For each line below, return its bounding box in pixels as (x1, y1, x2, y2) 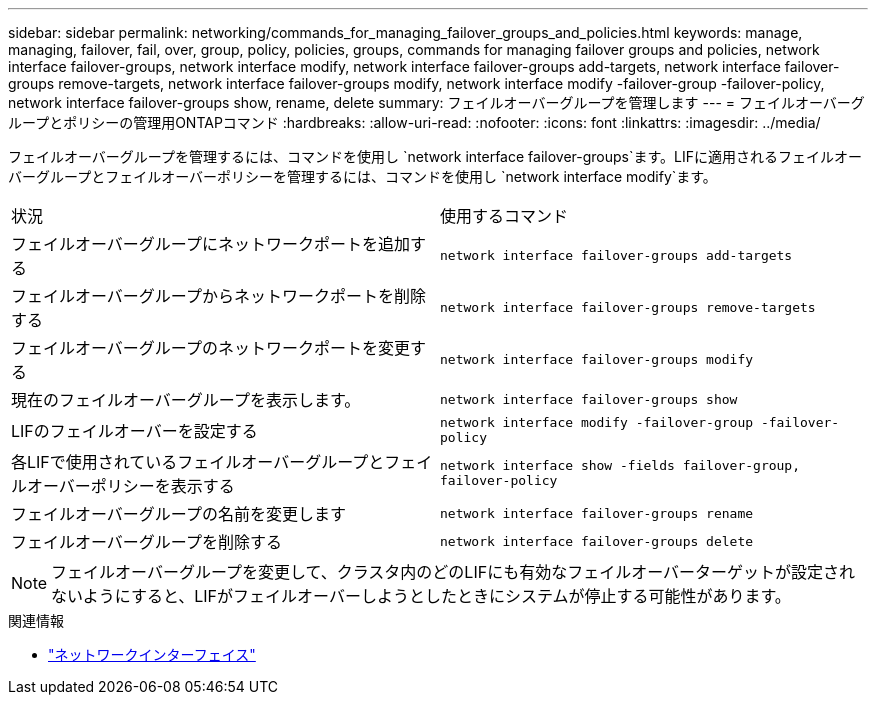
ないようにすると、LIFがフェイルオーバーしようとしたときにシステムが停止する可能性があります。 (51, 586, 791, 606)
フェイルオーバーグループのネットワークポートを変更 (11, 338, 410, 358)
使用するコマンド (440, 206, 569, 226)
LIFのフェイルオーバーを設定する (11, 421, 258, 441)
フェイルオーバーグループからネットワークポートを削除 (11, 286, 426, 306)
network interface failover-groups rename (440, 505, 754, 521)
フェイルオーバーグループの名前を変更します (11, 504, 346, 524)
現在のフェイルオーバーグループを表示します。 (11, 390, 361, 410)
